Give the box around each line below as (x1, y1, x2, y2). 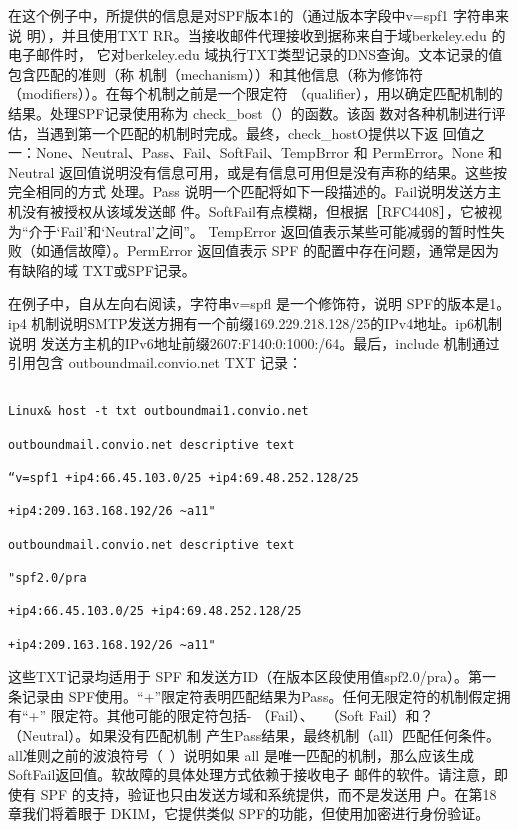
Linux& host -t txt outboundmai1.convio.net (8, 404, 309, 419)
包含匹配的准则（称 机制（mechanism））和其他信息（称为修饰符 (8, 63, 424, 84)
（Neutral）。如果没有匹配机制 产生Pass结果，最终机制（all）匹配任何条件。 (8, 724, 500, 745)
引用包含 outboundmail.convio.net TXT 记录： (8, 352, 303, 373)
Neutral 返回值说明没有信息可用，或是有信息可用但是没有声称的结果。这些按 (8, 161, 507, 182)
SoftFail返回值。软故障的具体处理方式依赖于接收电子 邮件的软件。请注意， (8, 764, 494, 785)
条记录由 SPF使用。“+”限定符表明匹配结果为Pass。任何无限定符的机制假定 (8, 685, 497, 706)
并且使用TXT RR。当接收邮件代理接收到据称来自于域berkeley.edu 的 (61, 24, 506, 45)
